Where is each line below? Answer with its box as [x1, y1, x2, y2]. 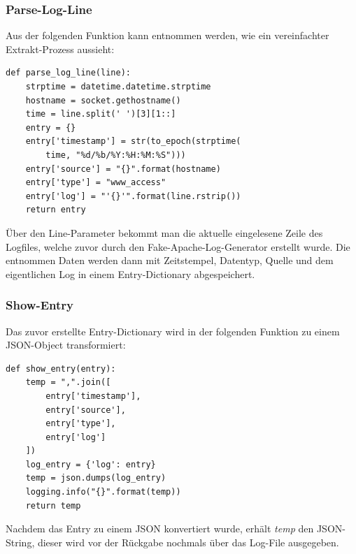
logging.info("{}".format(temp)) [25, 487, 181, 497]
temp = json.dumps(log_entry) [25, 473, 166, 483]
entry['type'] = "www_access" [25, 177, 166, 188]
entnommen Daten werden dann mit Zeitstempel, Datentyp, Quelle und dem [6, 253, 334, 268]
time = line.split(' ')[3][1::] [25, 109, 176, 119]
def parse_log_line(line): [6, 68, 131, 78]
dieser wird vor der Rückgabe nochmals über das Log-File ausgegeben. [37, 534, 339, 549]
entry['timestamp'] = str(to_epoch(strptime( [25, 136, 241, 147]
